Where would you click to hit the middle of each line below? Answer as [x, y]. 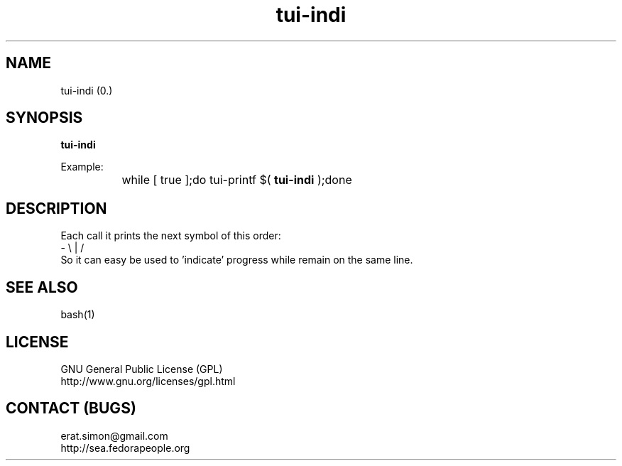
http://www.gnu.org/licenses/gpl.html [148, 381]
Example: [82, 167]
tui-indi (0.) [87, 90]
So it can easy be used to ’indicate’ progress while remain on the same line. [237, 260]
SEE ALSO [42, 287]
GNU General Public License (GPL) [142, 369]
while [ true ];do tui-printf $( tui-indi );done [237, 180]
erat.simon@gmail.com [114, 435]
